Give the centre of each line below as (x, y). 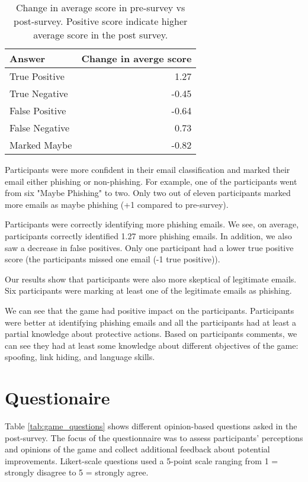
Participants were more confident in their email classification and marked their (147, 169)
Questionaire (57, 398)
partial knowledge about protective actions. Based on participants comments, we (151, 334)
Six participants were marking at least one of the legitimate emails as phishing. (148, 290)
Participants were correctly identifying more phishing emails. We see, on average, (152, 224)
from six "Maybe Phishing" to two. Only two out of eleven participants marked (148, 193)
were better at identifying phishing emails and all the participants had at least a (151, 322)
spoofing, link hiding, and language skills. (80, 357)
